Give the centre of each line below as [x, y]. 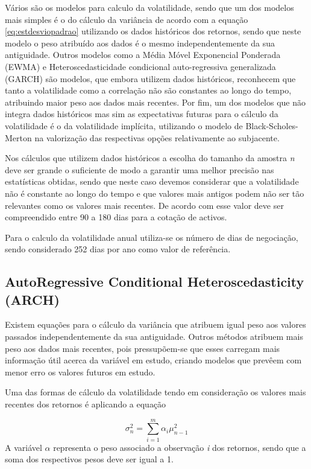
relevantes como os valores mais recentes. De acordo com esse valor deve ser [144, 205]
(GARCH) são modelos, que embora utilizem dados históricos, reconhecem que [150, 78]
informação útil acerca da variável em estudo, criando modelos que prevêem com [153, 360]
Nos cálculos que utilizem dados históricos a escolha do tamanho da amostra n [150, 158]
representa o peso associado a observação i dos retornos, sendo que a [180, 447]
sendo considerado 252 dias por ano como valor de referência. [118, 249]
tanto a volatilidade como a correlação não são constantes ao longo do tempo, [148, 90]
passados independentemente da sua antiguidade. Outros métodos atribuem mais [154, 337]
